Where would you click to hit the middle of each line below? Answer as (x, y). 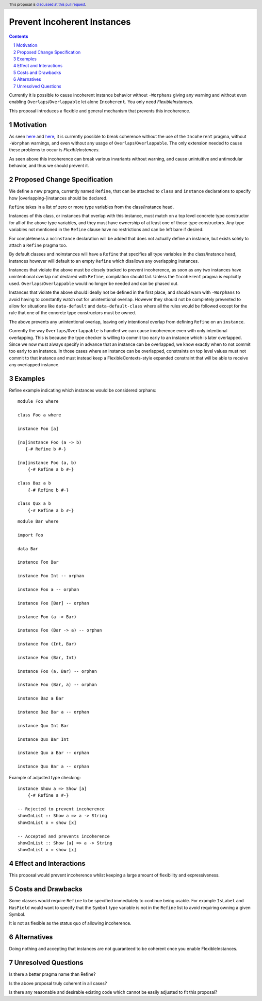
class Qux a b (34, 504)
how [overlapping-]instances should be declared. (58, 198)
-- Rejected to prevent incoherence (61, 809)
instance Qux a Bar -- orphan (54, 753)
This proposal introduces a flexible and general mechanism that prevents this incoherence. (100, 111)
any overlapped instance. (34, 365)
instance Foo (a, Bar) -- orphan (57, 671)
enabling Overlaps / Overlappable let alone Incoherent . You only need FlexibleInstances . (101, 102)
